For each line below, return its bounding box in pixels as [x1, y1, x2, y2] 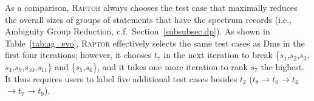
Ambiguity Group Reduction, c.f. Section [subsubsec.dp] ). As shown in [5, 25, 270, 37]
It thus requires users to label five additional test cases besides [5, 72, 237, 85]
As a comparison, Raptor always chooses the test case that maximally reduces [5, 1, 298, 13]
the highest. [261, 60, 305, 73]
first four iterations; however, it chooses [5, 48, 152, 61]
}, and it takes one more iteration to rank [92, 60, 248, 73]
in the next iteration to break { [163, 48, 280, 61]
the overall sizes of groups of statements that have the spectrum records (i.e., [5, 13, 292, 25]
